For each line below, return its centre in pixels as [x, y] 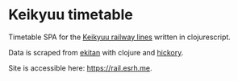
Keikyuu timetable [71, 15]
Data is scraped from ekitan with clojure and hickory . [96, 52]
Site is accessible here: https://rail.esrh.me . [80, 68]
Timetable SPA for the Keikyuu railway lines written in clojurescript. [120, 37]
